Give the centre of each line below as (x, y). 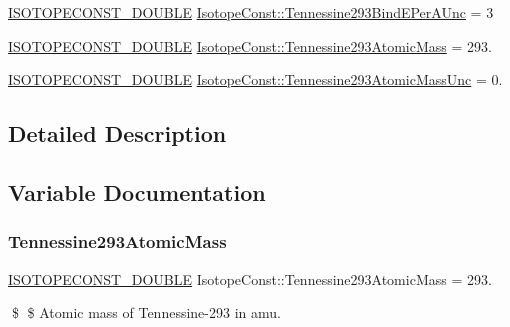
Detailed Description (117, 133)
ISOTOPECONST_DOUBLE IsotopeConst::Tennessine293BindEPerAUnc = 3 (251, 12)
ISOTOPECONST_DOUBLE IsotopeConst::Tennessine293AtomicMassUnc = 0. (255, 79)
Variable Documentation (137, 191)
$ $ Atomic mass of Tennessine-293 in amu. (146, 312)
